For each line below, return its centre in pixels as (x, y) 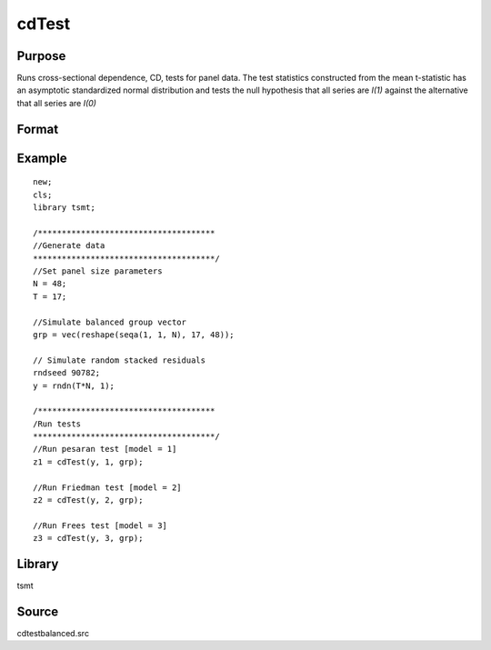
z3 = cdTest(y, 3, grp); (88, 538)
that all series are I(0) (57, 103)
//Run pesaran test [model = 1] (105, 449)
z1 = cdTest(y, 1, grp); (88, 462)
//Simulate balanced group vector (110, 322)
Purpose (41, 56)
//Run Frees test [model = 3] (100, 525)
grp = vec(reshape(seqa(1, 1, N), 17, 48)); (134, 335)
